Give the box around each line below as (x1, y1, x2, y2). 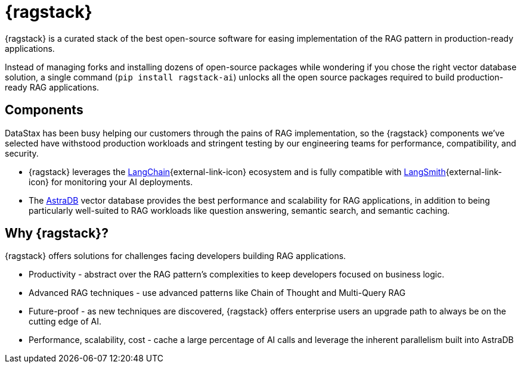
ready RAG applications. (5, 82, 100, 92)
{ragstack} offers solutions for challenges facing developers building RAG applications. (5, 251, 346, 261)
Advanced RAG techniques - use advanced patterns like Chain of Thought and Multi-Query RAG (29, 288, 406, 298)
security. (5, 148, 39, 158)
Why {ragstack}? (5, 226, 108, 241)
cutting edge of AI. (29, 316, 102, 327)
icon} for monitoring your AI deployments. (29, 176, 193, 187)
